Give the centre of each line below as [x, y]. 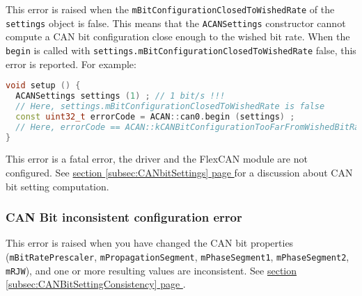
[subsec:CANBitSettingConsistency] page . [96, 284]
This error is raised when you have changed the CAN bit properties [150, 243]
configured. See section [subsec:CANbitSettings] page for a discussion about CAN [179, 172]
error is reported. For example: [71, 64]
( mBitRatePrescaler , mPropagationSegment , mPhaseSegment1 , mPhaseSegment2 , [178, 256]
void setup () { [43, 86]
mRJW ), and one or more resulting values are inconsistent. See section [151, 270]
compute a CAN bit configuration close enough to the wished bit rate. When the [178, 36]
